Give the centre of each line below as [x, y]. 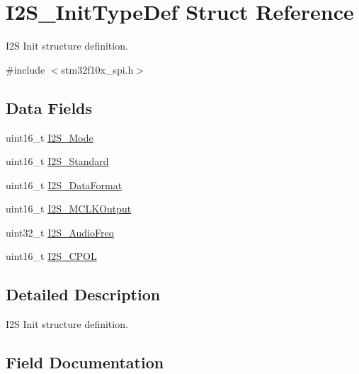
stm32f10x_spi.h [97, 69]
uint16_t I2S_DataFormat [64, 185]
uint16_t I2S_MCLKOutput [69, 209]
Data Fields [49, 107]
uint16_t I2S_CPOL [51, 256]
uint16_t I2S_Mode [50, 137]
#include [25, 69]
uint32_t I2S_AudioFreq [60, 232]
